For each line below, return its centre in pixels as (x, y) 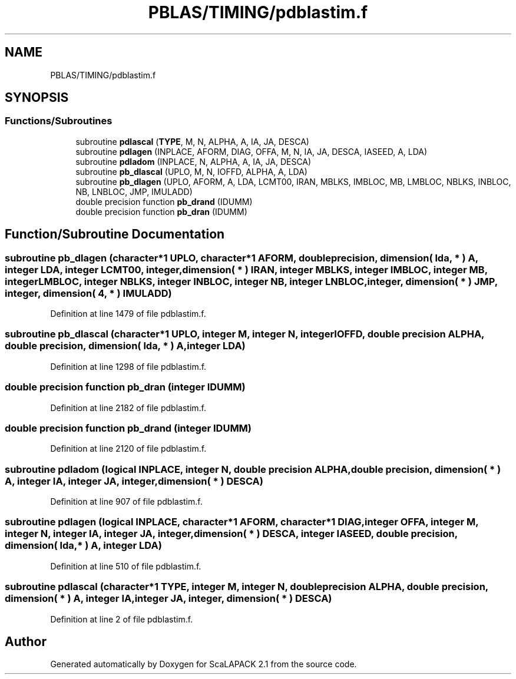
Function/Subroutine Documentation (115, 234)
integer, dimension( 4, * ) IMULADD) (88, 293)
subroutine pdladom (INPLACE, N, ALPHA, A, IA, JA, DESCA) (193, 161)
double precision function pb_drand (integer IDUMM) (128, 428)
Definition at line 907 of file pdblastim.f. (126, 502)
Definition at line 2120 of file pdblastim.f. (128, 449)
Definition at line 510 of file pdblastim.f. (126, 566)
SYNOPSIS (37, 98)
